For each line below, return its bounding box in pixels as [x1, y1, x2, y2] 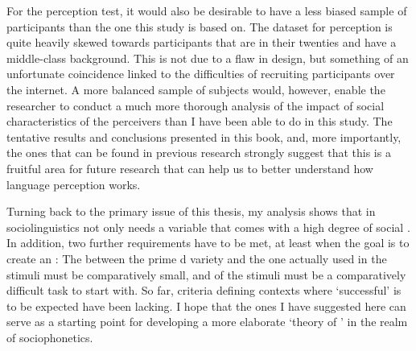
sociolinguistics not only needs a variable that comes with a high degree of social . [6, 218, 410, 235]
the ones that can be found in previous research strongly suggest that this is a [6, 144, 391, 161]
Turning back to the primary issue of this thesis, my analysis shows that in [6, 203, 376, 220]
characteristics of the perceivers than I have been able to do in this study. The [6, 113, 393, 130]
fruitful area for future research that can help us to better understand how [6, 159, 373, 176]
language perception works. [6, 175, 141, 192]
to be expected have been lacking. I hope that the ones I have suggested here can [6, 297, 406, 314]
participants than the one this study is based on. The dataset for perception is [6, 18, 393, 35]
